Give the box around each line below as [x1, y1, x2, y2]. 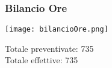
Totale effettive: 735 [5, 54, 78, 66]
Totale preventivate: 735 [5, 42, 94, 54]
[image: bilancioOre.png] [5, 25, 108, 34]
